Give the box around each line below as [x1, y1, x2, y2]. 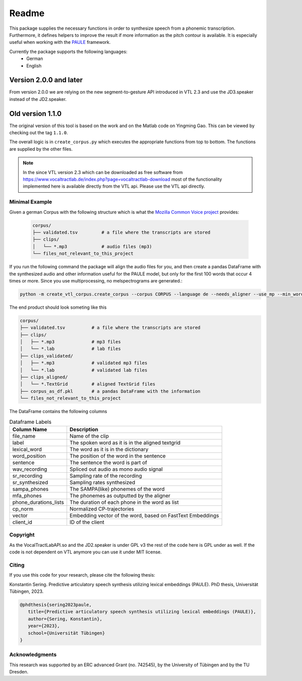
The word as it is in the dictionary [69, 445, 148, 452]
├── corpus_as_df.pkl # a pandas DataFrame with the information [20, 388, 201, 394]
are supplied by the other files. [9, 146, 73, 152]
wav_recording [12, 466, 47, 473]
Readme [9, 8, 45, 19]
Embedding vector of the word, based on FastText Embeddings [69, 512, 219, 519]
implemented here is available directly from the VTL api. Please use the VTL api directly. [23, 183, 205, 189]
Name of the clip [69, 432, 109, 439]
